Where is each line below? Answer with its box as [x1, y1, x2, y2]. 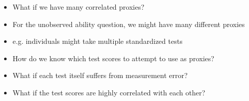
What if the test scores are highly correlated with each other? [12, 87, 206, 97]
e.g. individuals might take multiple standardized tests [12, 36, 183, 46]
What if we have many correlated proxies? [12, 2, 144, 12]
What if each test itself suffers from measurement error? [12, 70, 188, 81]
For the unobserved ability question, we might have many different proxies [12, 18, 245, 29]
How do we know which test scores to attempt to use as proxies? [12, 53, 214, 63]
